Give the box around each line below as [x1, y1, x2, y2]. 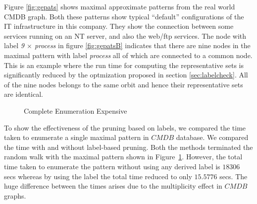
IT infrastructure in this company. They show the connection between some [4, 21, 234, 31]
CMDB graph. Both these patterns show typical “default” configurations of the [4, 11, 244, 21]
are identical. [4, 89, 43, 99]
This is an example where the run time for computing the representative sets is [4, 60, 244, 70]
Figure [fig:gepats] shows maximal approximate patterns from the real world [4, 1, 235, 11]
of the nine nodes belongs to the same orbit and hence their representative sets [4, 79, 243, 89]
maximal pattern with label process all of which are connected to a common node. [4, 50, 253, 60]
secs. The [219, 171, 248, 181]
